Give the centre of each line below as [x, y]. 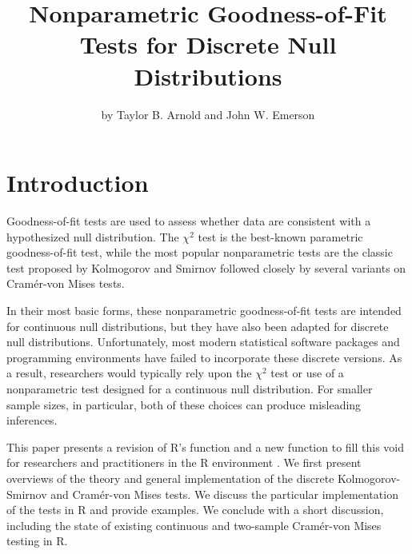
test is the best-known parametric [280, 236]
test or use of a [307, 373]
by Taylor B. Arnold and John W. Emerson [208, 114]
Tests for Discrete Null [208, 44]
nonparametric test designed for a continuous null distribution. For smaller [190, 388]
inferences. [32, 420]
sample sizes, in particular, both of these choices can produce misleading [184, 404]
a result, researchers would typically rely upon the [129, 373]
